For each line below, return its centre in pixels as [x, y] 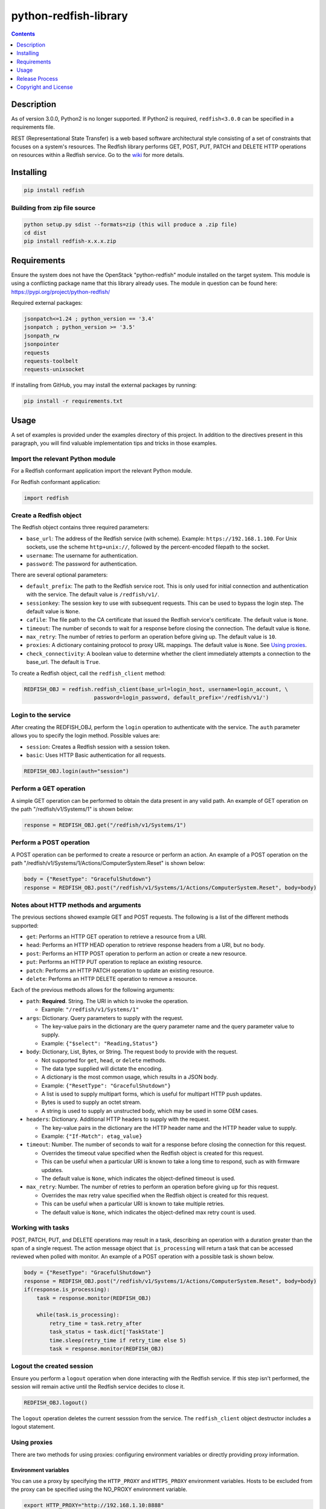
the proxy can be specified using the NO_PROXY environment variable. [99, 1489]
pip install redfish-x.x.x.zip [70, 241]
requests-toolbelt [51, 361]
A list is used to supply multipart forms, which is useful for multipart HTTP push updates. [152, 1094]
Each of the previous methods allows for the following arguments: [93, 990]
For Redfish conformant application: [56, 482]
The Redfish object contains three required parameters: [80, 528]
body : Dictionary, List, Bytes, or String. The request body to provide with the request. [132, 1052]
